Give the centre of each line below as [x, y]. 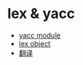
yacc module [40, 35]
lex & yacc [41, 14]
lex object [34, 43]
